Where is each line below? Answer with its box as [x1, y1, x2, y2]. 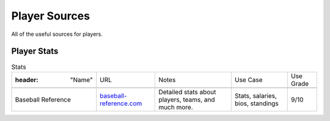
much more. [158, 103, 194, 111]
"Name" [70, 75, 93, 84]
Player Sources [11, 9, 90, 22]
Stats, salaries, [234, 91, 277, 100]
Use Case [234, 75, 263, 84]
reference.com [100, 99, 142, 108]
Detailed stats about [158, 88, 216, 96]
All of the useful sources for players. [11, 30, 103, 38]
